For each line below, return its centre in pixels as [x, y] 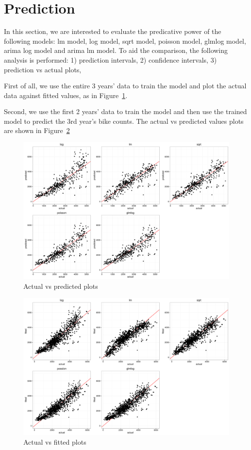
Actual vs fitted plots [55, 442]
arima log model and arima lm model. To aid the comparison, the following [116, 50]
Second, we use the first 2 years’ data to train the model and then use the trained [125, 111]
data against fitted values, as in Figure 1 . [66, 95]
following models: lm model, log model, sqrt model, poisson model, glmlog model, [125, 41]
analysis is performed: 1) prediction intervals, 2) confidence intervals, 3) [110, 59]
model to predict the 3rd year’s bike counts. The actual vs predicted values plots [124, 121]
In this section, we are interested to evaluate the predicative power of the [113, 31]
